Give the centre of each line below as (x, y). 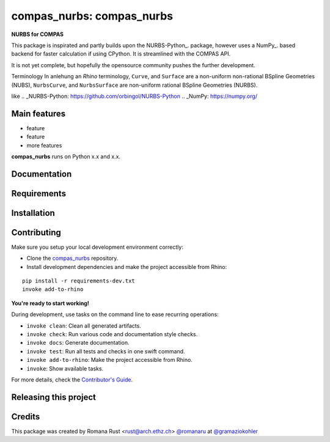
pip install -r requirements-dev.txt (79, 281)
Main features (38, 113)
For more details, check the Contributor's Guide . (72, 380)
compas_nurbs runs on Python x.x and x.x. (66, 157)
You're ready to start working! (50, 303)
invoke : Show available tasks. (65, 368)
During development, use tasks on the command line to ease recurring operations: (115, 314)
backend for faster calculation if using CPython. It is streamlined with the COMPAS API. (121, 54)
